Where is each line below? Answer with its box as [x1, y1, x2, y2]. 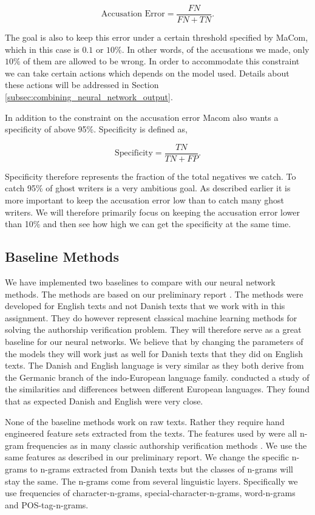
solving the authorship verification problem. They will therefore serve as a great [5, 323, 302, 336]
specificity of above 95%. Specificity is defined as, [5, 123, 188, 135]
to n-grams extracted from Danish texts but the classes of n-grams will [30, 462, 294, 475]
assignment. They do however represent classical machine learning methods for [5, 311, 297, 324]
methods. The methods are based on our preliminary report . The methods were [5, 287, 303, 300]
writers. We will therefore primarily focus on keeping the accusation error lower [5, 205, 300, 218]
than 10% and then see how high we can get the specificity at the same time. [5, 217, 291, 230]
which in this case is [5, 43, 80, 55]
